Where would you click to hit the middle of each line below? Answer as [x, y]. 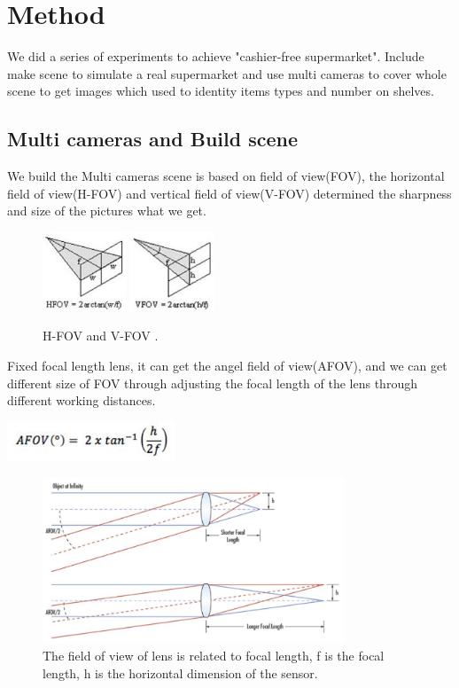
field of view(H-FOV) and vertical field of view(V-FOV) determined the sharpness [229, 193]
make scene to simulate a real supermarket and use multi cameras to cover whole [227, 73]
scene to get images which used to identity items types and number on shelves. [221, 91]
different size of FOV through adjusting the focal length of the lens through [212, 383]
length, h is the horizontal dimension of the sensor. [180, 672]
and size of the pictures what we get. [107, 211]
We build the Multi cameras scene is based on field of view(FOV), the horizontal [226, 176]
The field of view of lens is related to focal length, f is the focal [214, 655]
